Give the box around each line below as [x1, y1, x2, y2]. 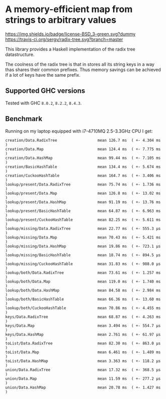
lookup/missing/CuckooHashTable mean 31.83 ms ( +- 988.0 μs [5, 261, 161, 266]
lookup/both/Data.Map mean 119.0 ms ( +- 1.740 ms [5, 279, 161, 284]
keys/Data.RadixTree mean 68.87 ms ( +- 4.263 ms [5, 314, 161, 319]
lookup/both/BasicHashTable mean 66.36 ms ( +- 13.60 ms [5, 297, 161, 302]
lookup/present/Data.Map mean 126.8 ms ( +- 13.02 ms [5, 191, 161, 196]
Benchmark [5, 115, 43, 123]
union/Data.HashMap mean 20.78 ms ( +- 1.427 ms [5, 385, 161, 390]
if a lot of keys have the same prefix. [5, 72, 80, 78]
